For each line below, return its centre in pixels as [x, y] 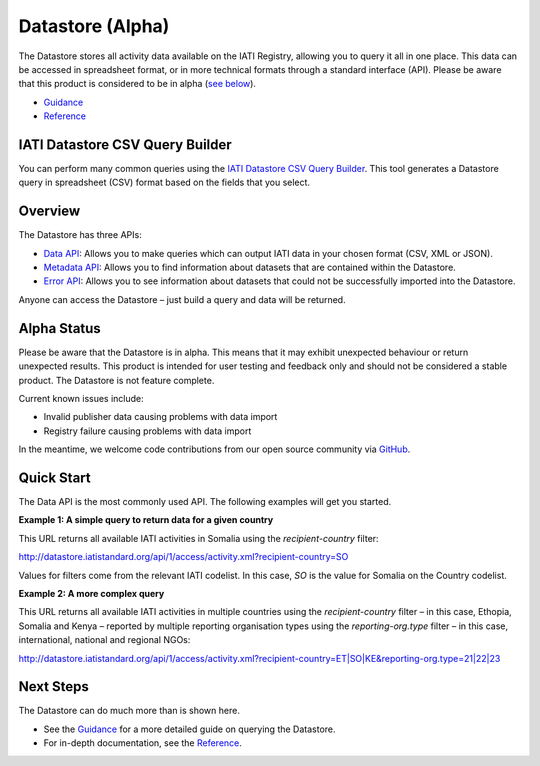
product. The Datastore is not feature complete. [116, 380]
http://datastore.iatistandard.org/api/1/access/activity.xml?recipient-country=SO [183, 557]
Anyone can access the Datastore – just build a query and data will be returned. [182, 299]
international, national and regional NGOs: [104, 640]
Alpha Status [60, 328]
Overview [49, 211]
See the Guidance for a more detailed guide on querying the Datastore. [189, 729]
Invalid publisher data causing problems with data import [160, 417]
